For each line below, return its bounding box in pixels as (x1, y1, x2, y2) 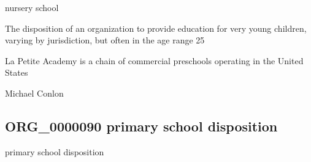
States (5, 66, 28, 79)
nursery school (5, 1, 59, 13)
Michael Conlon (5, 86, 64, 99)
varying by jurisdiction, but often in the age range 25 (5, 34, 205, 46)
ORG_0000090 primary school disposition (5, 116, 278, 135)
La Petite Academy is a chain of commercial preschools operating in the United (5, 54, 304, 67)
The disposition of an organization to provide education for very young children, (5, 21, 307, 34)
